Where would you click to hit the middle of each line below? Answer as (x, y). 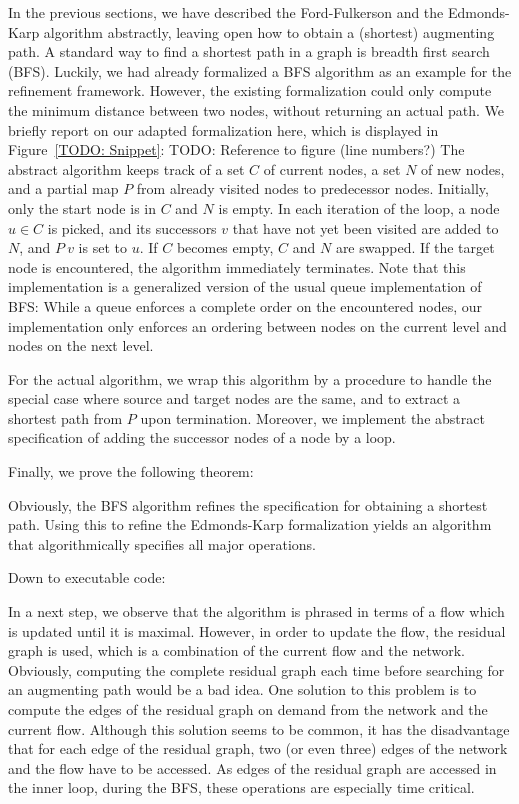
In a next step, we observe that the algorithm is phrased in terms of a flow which (256, 611)
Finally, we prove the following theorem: (131, 471)
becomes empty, (225, 247)
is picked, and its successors (132, 227)
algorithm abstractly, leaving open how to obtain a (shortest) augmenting (269, 31)
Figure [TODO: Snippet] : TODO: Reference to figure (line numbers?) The (236, 149)
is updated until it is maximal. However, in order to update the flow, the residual (257, 630)
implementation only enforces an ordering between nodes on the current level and (257, 325)
